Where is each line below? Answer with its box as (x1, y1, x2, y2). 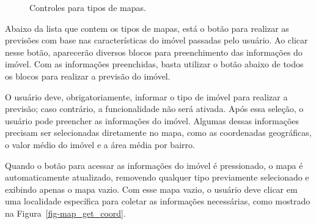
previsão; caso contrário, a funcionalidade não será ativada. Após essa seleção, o (5, 102, 304, 115)
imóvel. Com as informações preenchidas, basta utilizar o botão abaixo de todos (5, 58, 304, 70)
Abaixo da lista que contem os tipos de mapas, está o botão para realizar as (5, 21, 289, 34)
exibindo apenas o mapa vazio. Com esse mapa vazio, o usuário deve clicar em (5, 182, 298, 195)
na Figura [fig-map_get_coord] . (5, 206, 126, 219)
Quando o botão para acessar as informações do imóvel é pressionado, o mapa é (5, 159, 303, 171)
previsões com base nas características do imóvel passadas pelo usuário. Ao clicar (5, 34, 308, 47)
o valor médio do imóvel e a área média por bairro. (5, 138, 195, 151)
